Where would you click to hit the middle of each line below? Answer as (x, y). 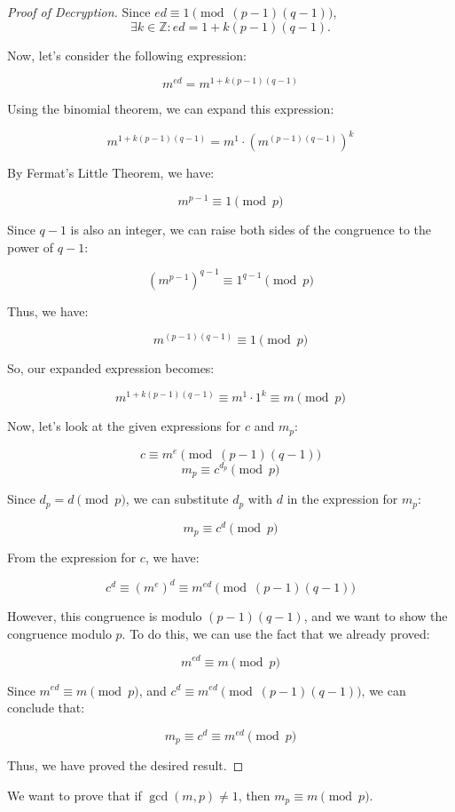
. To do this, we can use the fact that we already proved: (276, 633)
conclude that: (46, 708)
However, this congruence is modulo (105, 616)
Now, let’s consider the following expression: (127, 55)
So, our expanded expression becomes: (111, 368)
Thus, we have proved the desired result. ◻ (126, 765)
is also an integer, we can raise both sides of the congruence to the (251, 229)
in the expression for (342, 499)
